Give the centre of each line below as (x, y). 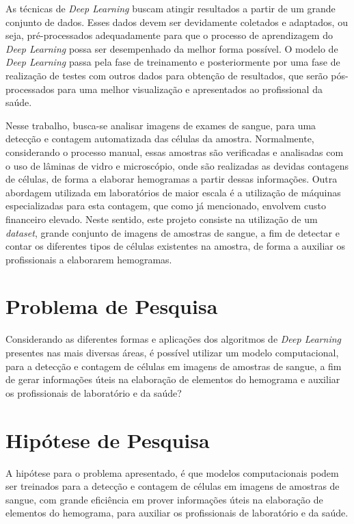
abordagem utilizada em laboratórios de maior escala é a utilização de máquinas (173, 192)
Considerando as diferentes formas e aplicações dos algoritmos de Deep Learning (173, 339)
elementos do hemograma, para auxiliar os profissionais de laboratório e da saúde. (177, 513)
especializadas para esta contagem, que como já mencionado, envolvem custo (166, 206)
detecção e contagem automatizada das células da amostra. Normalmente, (160, 139)
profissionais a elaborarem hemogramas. (89, 259)
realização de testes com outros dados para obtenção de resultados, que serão (167, 75)
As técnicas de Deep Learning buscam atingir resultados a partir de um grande (171, 8)
